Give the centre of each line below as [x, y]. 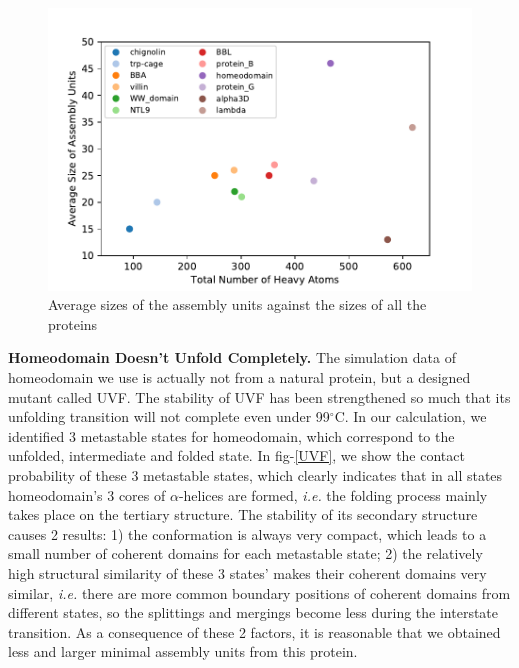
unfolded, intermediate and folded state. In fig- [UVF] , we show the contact [236, 455]
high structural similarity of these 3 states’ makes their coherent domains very [247, 572]
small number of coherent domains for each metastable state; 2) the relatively [245, 553]
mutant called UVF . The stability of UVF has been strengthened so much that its [259, 396]
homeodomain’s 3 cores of [87, 494]
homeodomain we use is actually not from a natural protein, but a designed [239, 377]
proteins [73, 323]
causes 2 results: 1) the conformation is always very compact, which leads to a [247, 533]
